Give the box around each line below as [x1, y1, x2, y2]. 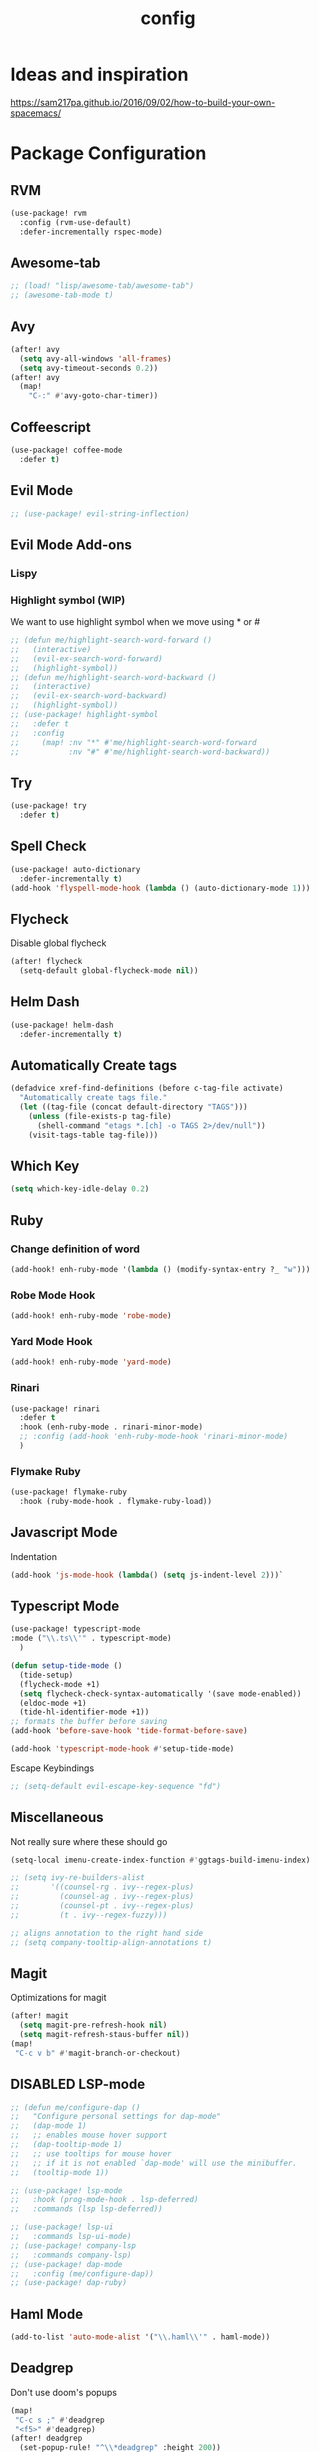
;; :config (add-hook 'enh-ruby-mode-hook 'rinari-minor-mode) [19, 1432, 288, 1442]
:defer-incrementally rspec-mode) [19, 227, 163, 237]
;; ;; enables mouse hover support [10, 2130, 168, 2141]
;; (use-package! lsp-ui [10, 2222, 114, 2232]
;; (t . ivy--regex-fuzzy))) [10, 1910, 168, 1920]
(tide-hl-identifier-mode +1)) [19, 1707, 150, 1717]
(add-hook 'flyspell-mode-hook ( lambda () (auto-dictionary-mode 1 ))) [10, 883, 311, 893]
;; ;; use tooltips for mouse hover [10, 2148, 172, 2159]
